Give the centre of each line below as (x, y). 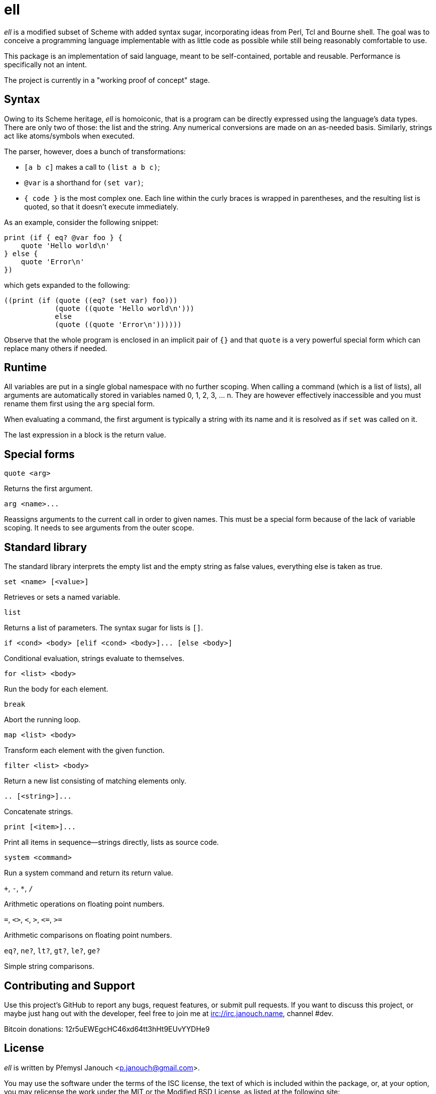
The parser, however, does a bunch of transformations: (95, 151)
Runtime (25, 368)
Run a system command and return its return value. (89, 873)
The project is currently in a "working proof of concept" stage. (107, 80)
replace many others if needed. (56, 348)
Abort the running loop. (42, 720)
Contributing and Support (69, 986)
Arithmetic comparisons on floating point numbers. (88, 935)
